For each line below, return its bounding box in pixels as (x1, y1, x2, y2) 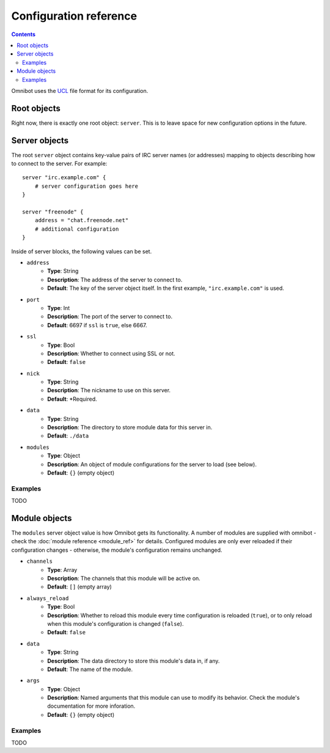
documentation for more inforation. (47, 702, 136, 710)
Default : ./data (47, 432, 89, 440)
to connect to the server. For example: (11, 160, 108, 168)
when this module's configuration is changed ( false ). (47, 620, 184, 627)
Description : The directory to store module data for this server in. (47, 424, 213, 431)
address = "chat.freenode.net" (34, 217, 129, 224)
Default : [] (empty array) (47, 583, 112, 590)
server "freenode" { (22, 209, 84, 215)
